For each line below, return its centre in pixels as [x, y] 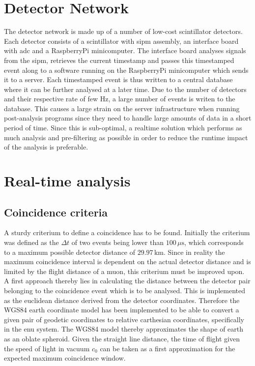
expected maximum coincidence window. [65, 358]
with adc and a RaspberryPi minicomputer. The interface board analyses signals [125, 50]
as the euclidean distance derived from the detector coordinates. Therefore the [122, 300]
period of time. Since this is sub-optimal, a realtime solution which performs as [123, 128]
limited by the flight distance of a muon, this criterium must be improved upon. [124, 271]
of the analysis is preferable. [46, 147]
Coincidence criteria [56, 212]
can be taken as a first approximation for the [168, 348]
